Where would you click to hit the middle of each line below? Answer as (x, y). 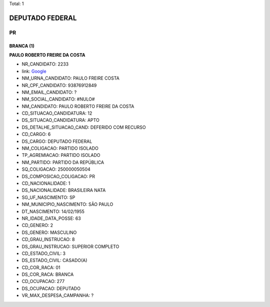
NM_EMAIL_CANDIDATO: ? (49, 92)
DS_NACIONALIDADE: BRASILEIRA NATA (64, 190)
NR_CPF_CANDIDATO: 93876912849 (59, 85)
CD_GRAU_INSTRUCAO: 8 (48, 239)
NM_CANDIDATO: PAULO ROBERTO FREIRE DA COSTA (78, 106)
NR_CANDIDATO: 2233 (45, 64)
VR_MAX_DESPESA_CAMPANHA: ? (58, 295)
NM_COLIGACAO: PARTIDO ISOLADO (60, 148)
